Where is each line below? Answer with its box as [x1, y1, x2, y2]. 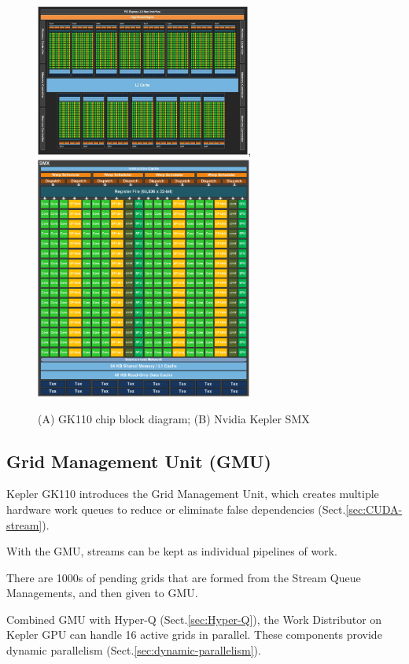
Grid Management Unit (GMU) [6, 448, 271, 473]
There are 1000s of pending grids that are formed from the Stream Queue [6, 569, 361, 585]
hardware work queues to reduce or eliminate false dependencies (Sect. [6, 500, 346, 517]
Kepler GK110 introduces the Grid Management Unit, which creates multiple [6, 485, 379, 502]
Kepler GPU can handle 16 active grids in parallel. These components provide [6, 626, 382, 643]
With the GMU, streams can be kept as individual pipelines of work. [6, 543, 337, 559]
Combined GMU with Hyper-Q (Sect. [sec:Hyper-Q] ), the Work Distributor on [6, 611, 382, 627]
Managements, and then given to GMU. [6, 585, 198, 601]
